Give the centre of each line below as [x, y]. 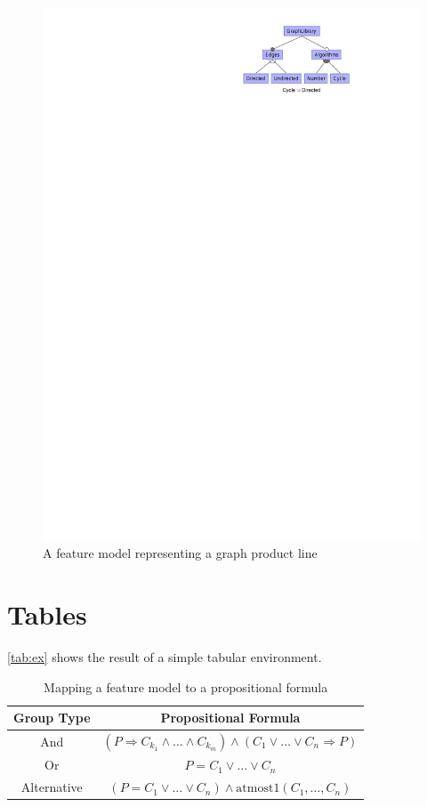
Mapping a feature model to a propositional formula [186, 686]
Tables [47, 614]
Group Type [52, 718]
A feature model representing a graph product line [180, 553]
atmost [255, 789]
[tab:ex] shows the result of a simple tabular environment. [165, 657]
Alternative [52, 787]
